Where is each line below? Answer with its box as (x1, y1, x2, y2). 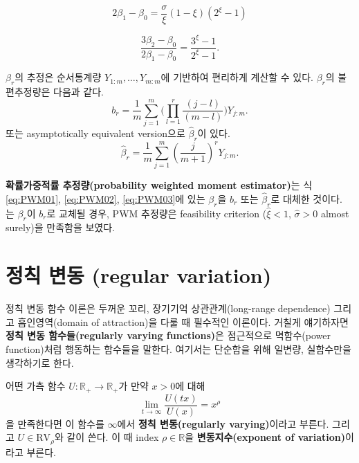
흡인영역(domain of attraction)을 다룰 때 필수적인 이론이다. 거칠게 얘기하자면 (17, 314, 349, 329)
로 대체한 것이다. (270, 191, 342, 206)
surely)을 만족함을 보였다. (6, 220, 115, 235)
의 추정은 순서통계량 (15, 70, 102, 84)
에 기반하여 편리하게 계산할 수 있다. (160, 70, 313, 84)
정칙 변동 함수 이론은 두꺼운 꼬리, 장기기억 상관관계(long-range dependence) (6, 301, 331, 316)
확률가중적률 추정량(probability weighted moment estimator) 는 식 (6, 178, 313, 192)
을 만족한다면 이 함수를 (6, 416, 104, 430)
